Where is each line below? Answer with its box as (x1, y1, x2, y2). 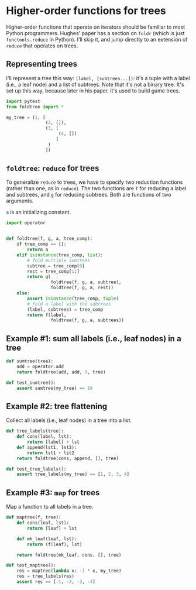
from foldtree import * (6, 104, 64, 109)
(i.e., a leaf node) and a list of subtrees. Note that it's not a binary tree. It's (6, 81, 184, 88)
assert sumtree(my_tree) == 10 (16, 385, 93, 391)
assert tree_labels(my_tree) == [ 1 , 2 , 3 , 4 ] (16, 471, 130, 478)
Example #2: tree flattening (6, 401, 108, 411)
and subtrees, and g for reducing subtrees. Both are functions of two (6, 191, 171, 198)
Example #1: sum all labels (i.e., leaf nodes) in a (6, 334, 181, 344)
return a (27, 247, 49, 253)
